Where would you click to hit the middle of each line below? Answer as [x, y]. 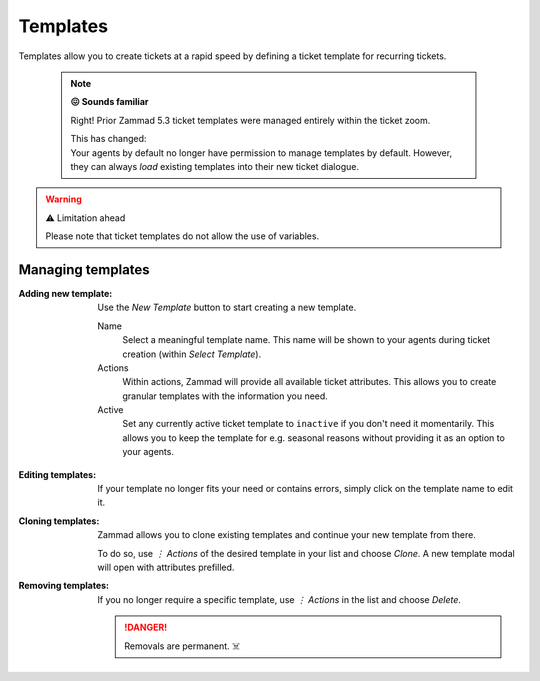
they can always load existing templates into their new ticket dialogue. [215, 166]
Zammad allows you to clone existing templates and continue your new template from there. [287, 535]
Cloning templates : [59, 521]
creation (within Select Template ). [192, 354]
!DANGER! [146, 627]
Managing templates [84, 269]
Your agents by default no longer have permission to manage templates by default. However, [261, 152]
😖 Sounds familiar [109, 102]
